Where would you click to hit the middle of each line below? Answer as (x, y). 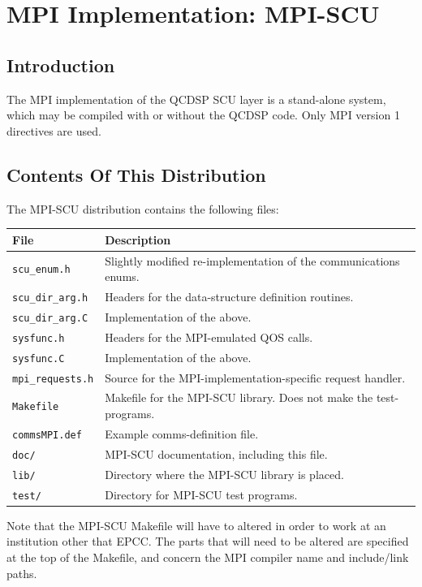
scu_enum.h (41, 270)
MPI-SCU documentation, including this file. (216, 453)
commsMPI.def (47, 435)
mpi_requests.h (53, 379)
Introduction (61, 65)
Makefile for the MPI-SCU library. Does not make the (239, 397)
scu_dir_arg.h (50, 298)
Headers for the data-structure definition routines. (229, 296)
